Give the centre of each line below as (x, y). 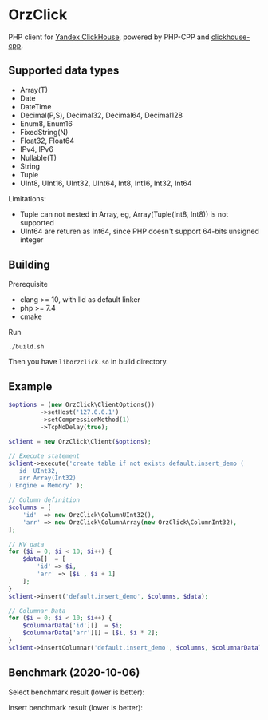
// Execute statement (44, 456)
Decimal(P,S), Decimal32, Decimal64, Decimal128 (101, 115)
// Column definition (44, 500)
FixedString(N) (44, 132)
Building (29, 265)
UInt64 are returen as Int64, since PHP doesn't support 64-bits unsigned (139, 231)
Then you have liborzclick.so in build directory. (89, 361)
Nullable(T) (38, 157)
